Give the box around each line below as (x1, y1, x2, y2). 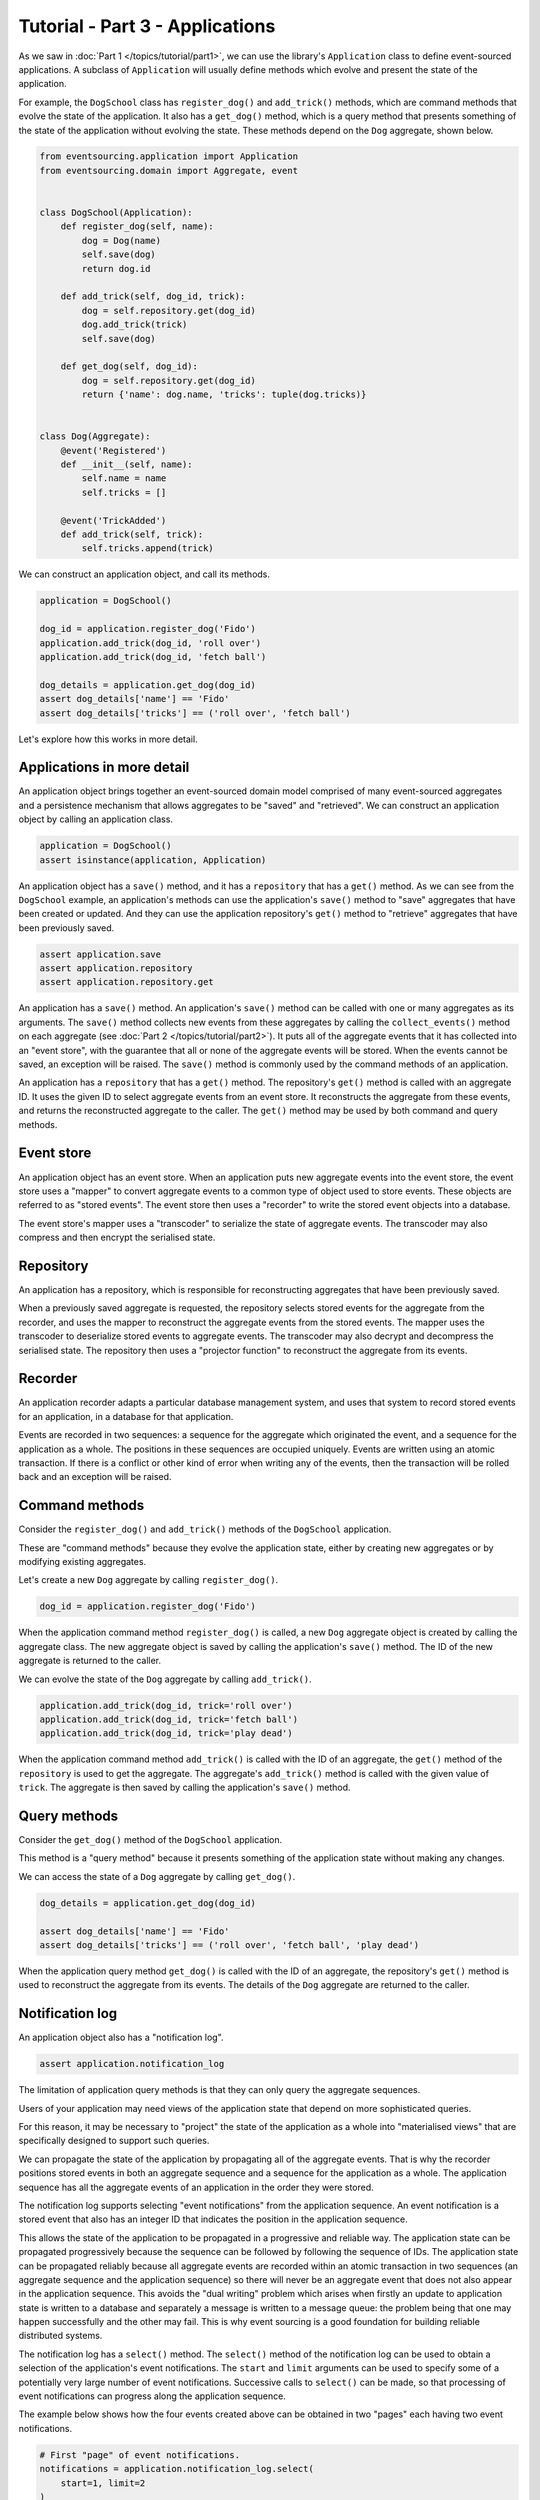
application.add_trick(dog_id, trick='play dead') (39, 1728, 294, 1739)
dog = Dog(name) (81, 235, 162, 246)
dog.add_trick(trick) (81, 319, 188, 330)
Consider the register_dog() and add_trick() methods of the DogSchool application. (18, 1523, 392, 1535)
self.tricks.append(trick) (81, 543, 214, 554)
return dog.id (81, 263, 151, 274)
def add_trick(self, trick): (60, 529, 204, 540)
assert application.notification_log (39, 2058, 225, 2070)
